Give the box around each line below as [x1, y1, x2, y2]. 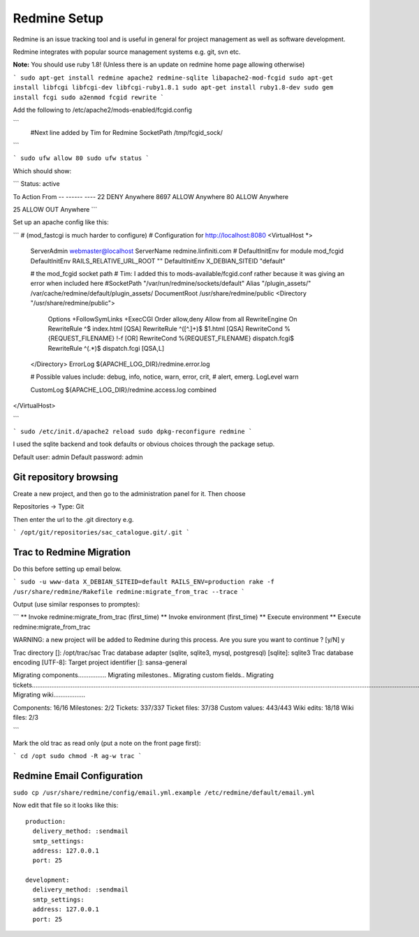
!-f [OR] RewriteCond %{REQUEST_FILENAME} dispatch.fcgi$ [116, 334, 295, 342]
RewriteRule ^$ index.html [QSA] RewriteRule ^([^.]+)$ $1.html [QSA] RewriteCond [47, 324, 283, 333]
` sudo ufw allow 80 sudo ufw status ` [13, 154, 149, 162]
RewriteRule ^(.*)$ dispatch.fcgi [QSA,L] [47, 344, 165, 352]
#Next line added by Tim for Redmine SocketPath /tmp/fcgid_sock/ [30, 128, 223, 136]
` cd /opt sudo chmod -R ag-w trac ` [13, 752, 142, 760]
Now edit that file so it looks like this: [13, 801, 119, 810]
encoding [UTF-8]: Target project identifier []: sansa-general [13, 658, 188, 667]
